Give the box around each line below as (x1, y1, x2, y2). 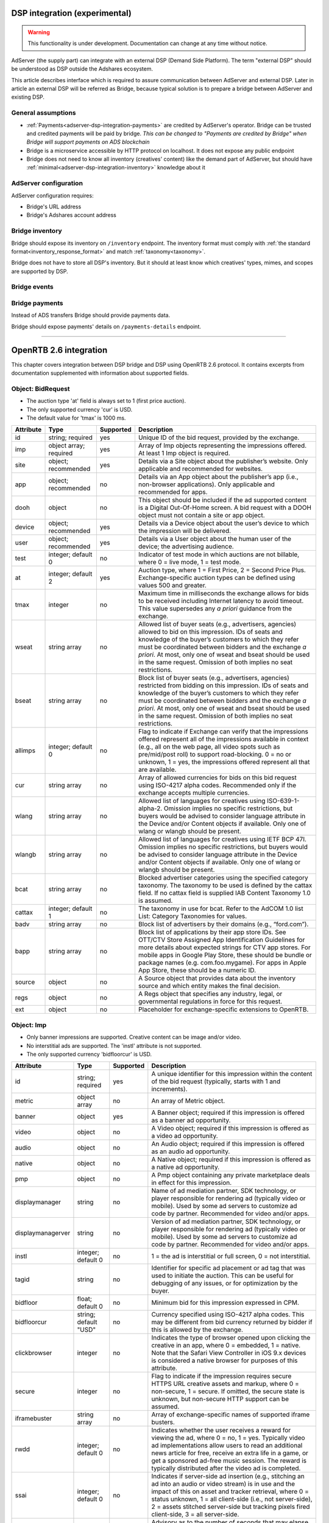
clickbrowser (15, 1349, 52, 1357)
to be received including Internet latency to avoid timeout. (138, 597, 304, 606)
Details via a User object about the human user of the (138, 535, 292, 543)
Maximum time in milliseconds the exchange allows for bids (138, 589, 309, 598)
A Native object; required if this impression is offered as (151, 1155, 311, 1164)
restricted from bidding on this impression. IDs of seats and (138, 681, 309, 690)
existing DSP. (11, 93, 45, 101)
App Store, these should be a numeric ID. (138, 966, 256, 975)
